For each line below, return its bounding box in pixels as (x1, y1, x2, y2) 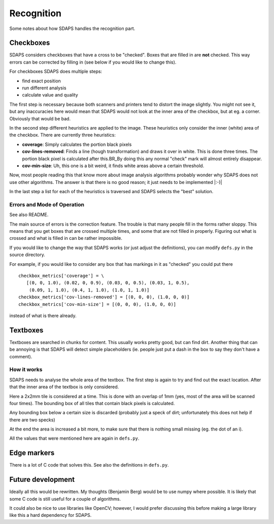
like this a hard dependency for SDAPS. (9, 512, 92, 518)
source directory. (9, 252, 45, 258)
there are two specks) (9, 417, 55, 423)
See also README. (9, 211, 49, 218)
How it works (9, 366, 43, 373)
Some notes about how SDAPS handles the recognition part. (9, 25, 135, 32)
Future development (9, 475, 75, 484)
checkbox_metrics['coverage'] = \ (18, 272, 104, 279)
